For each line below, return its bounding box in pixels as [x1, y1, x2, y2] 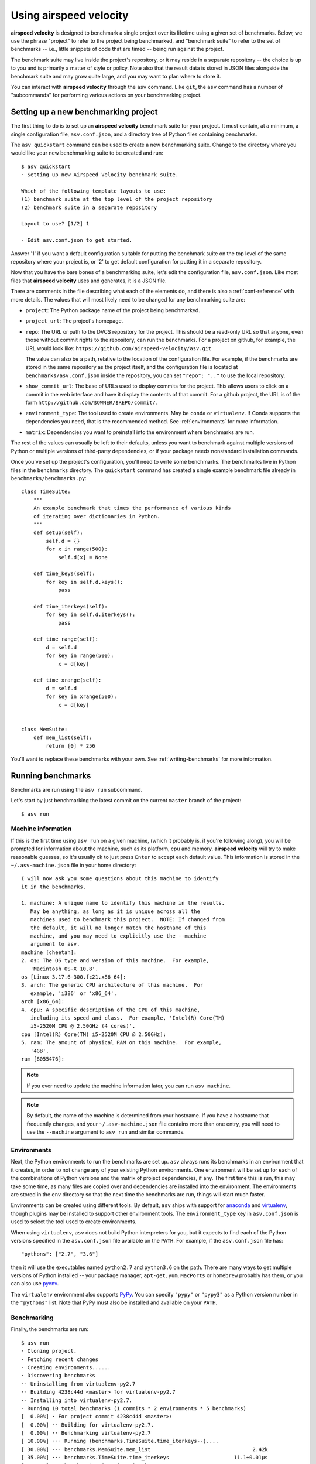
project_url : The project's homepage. [25, 317, 123, 324]
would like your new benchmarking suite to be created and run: [11, 149, 163, 156]
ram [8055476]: [21, 1055, 65, 1062]
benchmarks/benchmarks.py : [11, 475, 87, 482]
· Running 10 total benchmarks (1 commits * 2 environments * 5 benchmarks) [21, 1405, 247, 1411]
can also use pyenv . [11, 1280, 59, 1287]
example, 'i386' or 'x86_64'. [30, 990, 117, 997]
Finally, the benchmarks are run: [11, 1326, 89, 1333]
